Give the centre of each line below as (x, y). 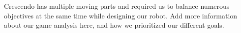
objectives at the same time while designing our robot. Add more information (121, 15)
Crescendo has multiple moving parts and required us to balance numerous (117, 6)
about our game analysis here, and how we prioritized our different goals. (114, 25)
